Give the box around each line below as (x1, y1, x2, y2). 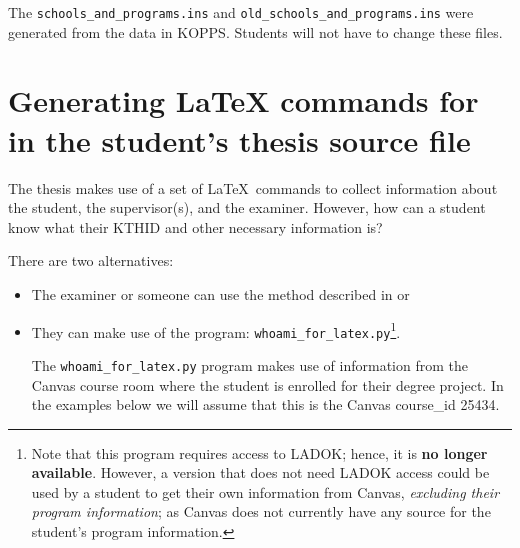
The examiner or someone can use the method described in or (31, 283, 410, 304)
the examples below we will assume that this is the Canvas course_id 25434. (31, 394, 500, 415)
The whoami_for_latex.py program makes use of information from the (31, 354, 468, 375)
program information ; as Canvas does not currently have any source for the (31, 501, 491, 522)
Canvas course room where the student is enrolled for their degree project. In (31, 374, 504, 395)
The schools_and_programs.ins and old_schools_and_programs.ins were (8, 2, 474, 22)
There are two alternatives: (8, 250, 174, 271)
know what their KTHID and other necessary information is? (8, 216, 383, 237)
